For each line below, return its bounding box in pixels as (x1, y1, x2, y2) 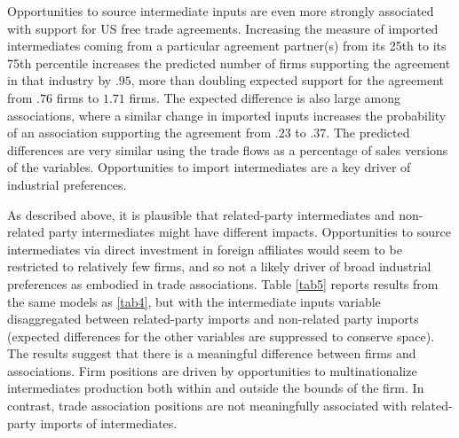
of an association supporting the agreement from (7, 123, 272, 142)
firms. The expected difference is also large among (129, 88, 401, 106)
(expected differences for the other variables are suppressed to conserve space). (7, 326, 435, 345)
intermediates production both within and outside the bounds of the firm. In (7, 379, 424, 397)
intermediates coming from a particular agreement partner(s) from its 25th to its (7, 36, 447, 55)
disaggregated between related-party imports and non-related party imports (7, 309, 419, 328)
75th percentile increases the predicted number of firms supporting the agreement (7, 53, 451, 72)
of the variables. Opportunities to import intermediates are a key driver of (7, 158, 411, 176)
